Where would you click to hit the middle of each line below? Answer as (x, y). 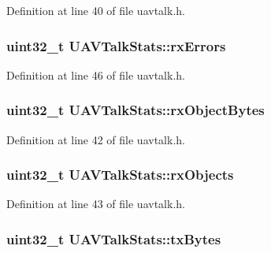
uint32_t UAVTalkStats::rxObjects (120, 175)
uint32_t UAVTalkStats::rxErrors (116, 45)
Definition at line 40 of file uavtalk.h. (96, 10)
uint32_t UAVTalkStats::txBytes (114, 238)
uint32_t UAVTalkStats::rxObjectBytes (135, 110)
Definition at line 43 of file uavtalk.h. (96, 204)
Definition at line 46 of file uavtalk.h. (96, 74)
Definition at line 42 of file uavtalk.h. (96, 139)
